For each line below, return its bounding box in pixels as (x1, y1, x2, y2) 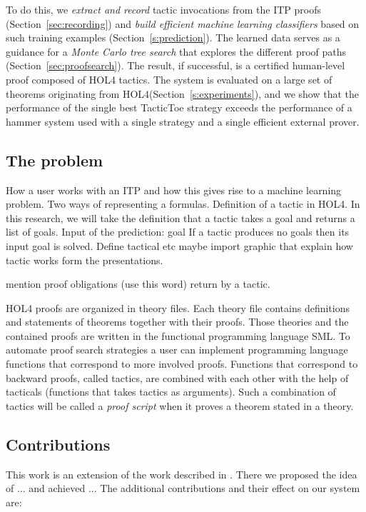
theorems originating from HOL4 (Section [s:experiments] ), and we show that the (6, 86, 359, 101)
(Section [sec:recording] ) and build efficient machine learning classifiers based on (6, 16, 360, 31)
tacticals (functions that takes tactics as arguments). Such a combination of (6, 384, 336, 399)
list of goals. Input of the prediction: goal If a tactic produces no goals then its (6, 224, 350, 239)
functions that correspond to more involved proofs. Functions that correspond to (6, 356, 358, 371)
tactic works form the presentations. (6, 252, 163, 267)
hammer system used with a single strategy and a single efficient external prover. (6, 114, 360, 129)
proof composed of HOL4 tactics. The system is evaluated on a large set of (6, 71, 332, 86)
